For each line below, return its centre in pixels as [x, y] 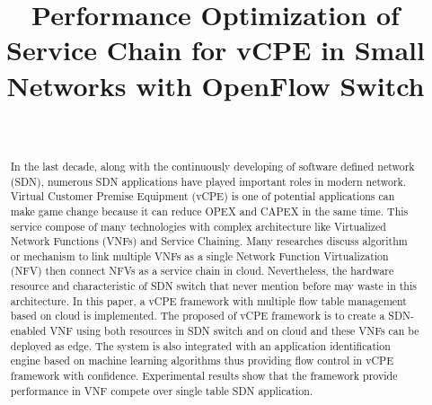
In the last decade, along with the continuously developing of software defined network [212, 166]
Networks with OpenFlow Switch [216, 85]
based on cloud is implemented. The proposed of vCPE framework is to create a [198, 316]
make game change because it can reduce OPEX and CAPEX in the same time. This [209, 211]
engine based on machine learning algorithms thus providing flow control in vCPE [202, 361]
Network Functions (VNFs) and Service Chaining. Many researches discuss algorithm [209, 241]
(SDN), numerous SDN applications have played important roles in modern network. [208, 181]
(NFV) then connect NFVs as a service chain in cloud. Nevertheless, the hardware [202, 271]
